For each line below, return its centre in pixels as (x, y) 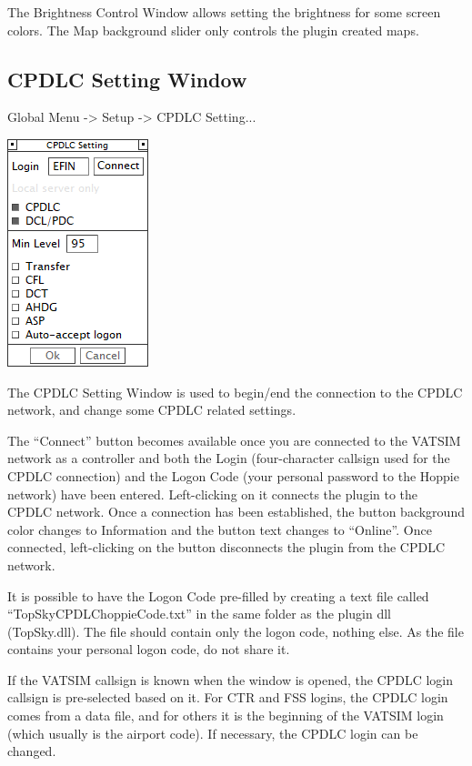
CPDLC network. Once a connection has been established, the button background (236, 512)
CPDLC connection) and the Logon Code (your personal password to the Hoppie (233, 475)
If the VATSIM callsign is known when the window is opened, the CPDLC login (231, 679)
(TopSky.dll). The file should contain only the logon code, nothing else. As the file (236, 631)
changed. (32, 751)
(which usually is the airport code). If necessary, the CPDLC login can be (213, 733)
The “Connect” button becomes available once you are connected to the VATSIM (234, 440)
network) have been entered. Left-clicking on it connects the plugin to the (213, 494)
